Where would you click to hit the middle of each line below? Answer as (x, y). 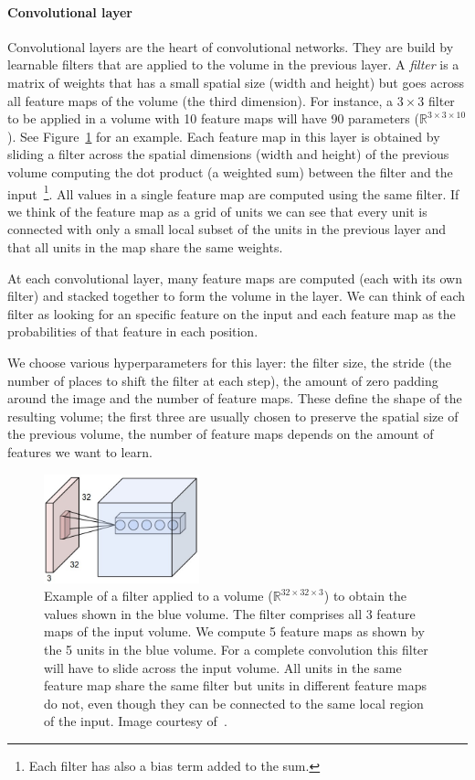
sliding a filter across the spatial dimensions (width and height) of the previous (228, 154)
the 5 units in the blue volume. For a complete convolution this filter (236, 650)
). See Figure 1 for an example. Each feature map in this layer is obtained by (224, 136)
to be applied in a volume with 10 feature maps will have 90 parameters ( (213, 118)
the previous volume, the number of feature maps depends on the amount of (221, 434)
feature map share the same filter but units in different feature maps (235, 685)
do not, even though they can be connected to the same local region (234, 703)
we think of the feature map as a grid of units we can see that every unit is (217, 211)
